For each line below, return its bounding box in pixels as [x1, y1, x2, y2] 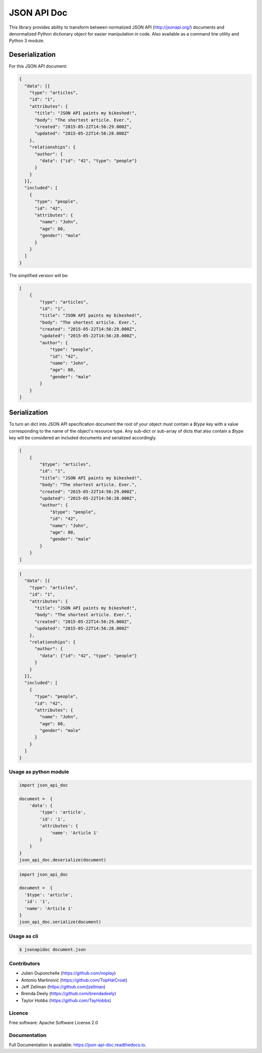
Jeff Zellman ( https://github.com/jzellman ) [21, 984, 106, 990]
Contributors [9, 960, 40, 967]
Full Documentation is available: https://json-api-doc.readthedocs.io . [9, 1042, 147, 1048]
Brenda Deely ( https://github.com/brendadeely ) [21, 991, 116, 997]
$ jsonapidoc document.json [19, 947, 86, 952]
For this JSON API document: [9, 63, 67, 69]
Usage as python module [9, 768, 69, 775]
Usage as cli [9, 932, 38, 939]
